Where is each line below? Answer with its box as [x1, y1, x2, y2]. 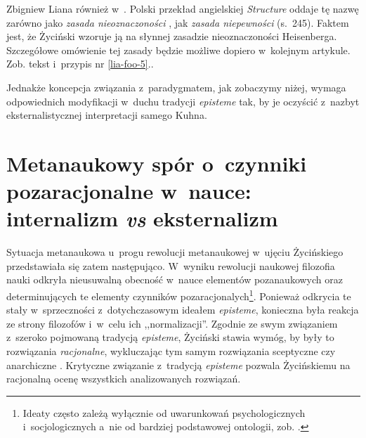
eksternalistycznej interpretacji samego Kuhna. [6, 108, 207, 122]
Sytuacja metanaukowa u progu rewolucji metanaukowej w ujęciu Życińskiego [6, 245, 344, 259]
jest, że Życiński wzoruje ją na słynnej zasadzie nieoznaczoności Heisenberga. [6, 29, 337, 44]
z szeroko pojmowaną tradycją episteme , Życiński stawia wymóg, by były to [6, 330, 334, 344]
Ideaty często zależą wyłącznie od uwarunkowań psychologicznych [22, 405, 306, 420]
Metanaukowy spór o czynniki [6, 148, 307, 177]
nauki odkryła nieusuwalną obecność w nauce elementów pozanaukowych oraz [6, 272, 343, 287]
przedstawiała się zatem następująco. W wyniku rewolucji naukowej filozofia [6, 258, 335, 273]
